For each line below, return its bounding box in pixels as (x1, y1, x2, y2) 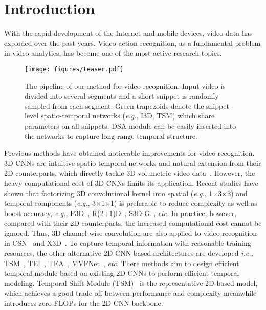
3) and (227, 187, 248, 198)
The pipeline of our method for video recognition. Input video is (25, 80, 226, 91)
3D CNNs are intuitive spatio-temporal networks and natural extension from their (4, 157, 261, 168)
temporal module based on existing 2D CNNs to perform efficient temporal (4, 268, 239, 278)
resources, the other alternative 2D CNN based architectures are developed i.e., (4, 248, 253, 258)
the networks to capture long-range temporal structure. (25, 130, 197, 141)
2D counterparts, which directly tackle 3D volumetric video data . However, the (4, 168, 255, 178)
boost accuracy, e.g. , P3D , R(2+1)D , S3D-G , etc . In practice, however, (4, 207, 237, 218)
